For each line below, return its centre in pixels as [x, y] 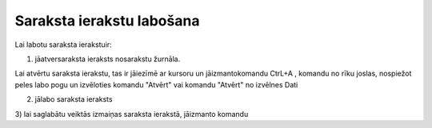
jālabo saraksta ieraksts [74, 99]
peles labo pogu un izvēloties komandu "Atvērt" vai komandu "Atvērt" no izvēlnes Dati [156, 84]
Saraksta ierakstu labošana [107, 21]
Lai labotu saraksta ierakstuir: [63, 45]
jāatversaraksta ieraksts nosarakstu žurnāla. [108, 59]
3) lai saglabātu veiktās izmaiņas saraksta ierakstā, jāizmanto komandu [132, 114]
